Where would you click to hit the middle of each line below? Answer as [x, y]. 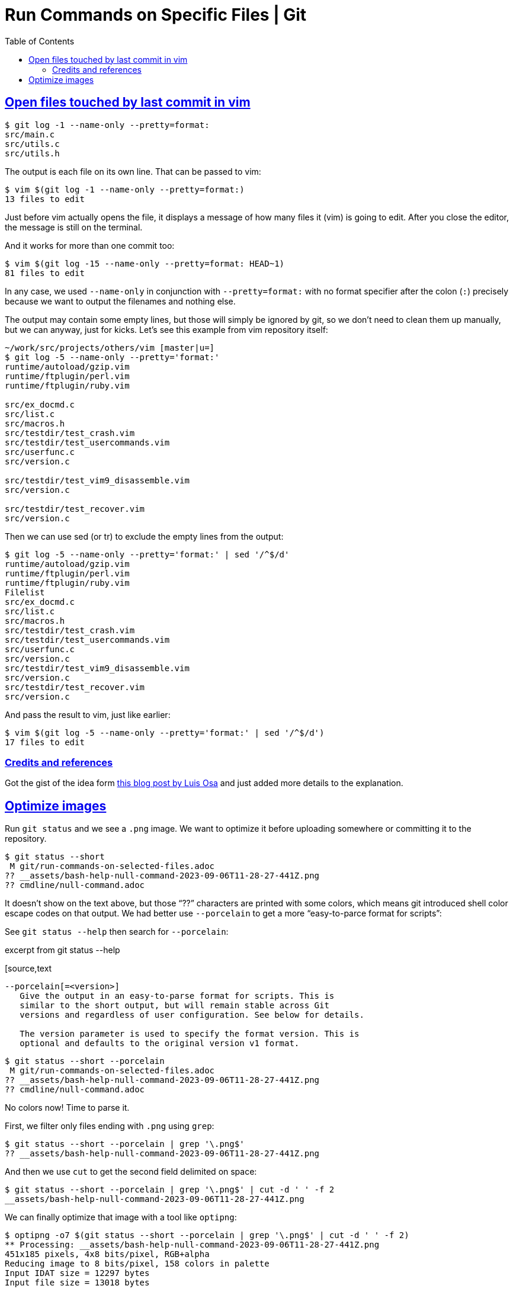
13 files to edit [45, 199]
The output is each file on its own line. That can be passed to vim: [133, 171]
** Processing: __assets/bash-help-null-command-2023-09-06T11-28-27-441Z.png [192, 1245]
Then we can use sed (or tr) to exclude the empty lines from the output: [144, 536]
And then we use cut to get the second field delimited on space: [131, 1172]
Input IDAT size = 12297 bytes [77, 1273]
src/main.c [30, 134]
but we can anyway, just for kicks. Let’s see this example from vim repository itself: [166, 329]
